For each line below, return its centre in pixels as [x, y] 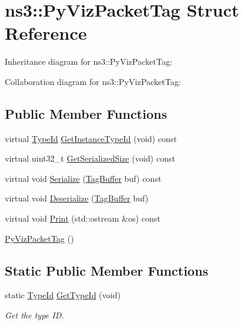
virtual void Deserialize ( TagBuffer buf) [77, 198]
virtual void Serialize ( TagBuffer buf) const [83, 178]
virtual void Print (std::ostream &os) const [83, 218]
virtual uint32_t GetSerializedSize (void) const [90, 158]
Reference [46, 33]
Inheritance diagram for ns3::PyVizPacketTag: [89, 61]
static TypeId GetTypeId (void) [63, 295]
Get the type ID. [34, 315]
